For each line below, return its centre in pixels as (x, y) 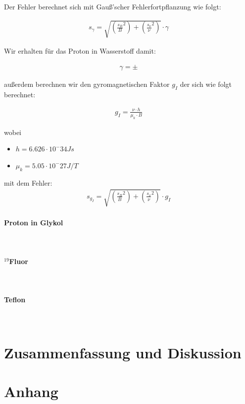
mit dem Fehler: (28, 182)
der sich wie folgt (206, 84)
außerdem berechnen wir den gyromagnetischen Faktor (87, 84)
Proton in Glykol (34, 223)
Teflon (15, 300)
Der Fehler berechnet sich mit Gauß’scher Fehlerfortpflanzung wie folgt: (113, 6)
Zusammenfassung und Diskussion (123, 353)
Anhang (31, 391)
